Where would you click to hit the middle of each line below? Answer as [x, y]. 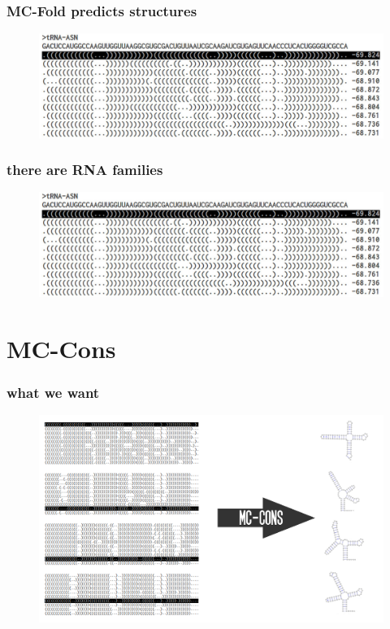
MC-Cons [61, 348]
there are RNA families [85, 170]
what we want [53, 392]
